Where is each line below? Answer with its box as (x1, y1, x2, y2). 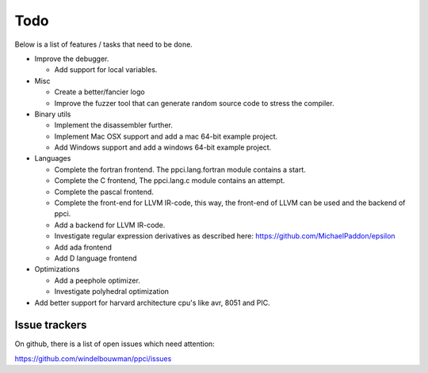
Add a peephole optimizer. (54, 276, 140, 285)
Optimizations (34, 265, 80, 274)
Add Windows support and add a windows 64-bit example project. (54, 143, 272, 152)
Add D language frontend (54, 253, 138, 263)
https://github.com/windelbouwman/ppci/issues (14, 353, 172, 363)
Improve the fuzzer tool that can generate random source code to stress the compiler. (54, 98, 334, 108)
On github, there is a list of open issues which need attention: (14, 339, 216, 348)
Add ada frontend (54, 242, 113, 252)
